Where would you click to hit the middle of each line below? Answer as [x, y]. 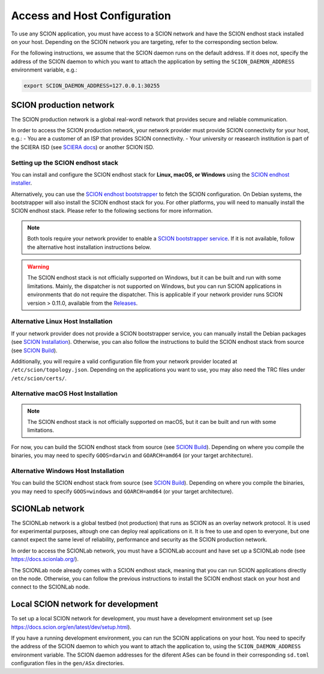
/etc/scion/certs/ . [39, 378]
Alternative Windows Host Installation [67, 471]
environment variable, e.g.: [44, 70]
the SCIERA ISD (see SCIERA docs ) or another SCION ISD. [82, 147]
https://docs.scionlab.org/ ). [45, 559]
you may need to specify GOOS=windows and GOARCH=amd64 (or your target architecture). [122, 491]
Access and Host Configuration [91, 16]
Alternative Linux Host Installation [62, 322]
